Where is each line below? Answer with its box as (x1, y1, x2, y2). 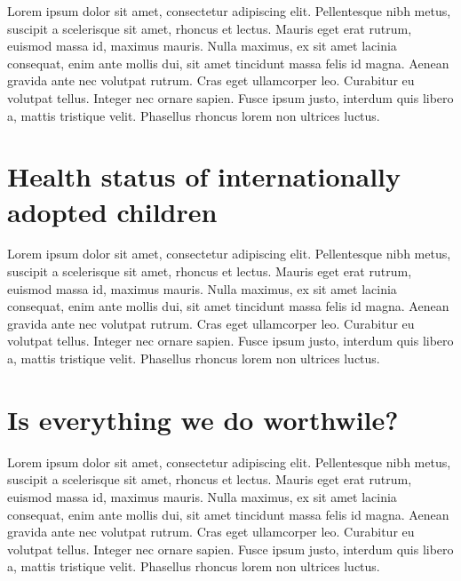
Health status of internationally (7, 158, 401, 195)
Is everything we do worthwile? (7, 401, 399, 437)
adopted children (7, 193, 218, 229)
